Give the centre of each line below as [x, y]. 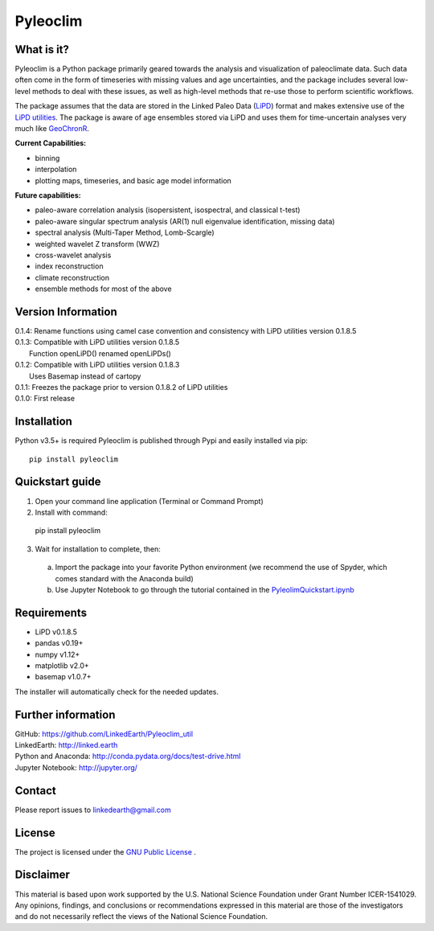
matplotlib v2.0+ [62, 665]
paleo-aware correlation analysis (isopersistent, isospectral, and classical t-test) [168, 210]
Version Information [66, 312]
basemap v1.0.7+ [63, 677]
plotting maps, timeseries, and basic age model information [133, 180]
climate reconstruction [72, 277]
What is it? [42, 49]
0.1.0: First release [45, 399]
